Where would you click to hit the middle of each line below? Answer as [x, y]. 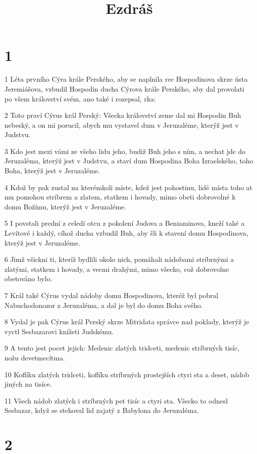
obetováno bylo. [28, 278]
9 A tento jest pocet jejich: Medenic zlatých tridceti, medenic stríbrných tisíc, [122, 348]
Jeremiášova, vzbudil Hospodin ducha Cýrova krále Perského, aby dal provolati [125, 88]
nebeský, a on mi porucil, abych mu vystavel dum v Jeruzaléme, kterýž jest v [122, 125]
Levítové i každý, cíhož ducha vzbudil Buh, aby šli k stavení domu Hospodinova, [127, 233]
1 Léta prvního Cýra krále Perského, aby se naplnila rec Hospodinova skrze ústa [126, 79]
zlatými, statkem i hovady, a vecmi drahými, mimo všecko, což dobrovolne [117, 269]
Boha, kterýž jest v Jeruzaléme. [52, 171]
